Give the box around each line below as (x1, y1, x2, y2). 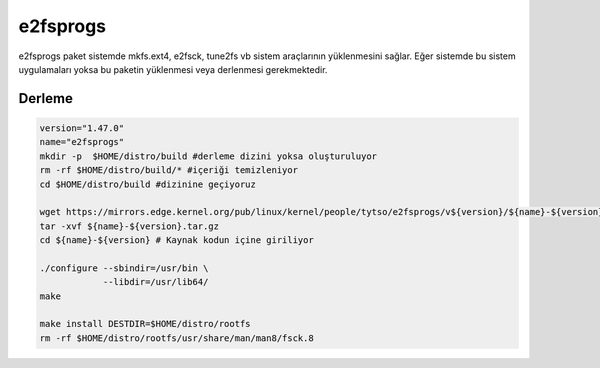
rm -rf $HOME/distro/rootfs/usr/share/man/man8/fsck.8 (39, 332, 314, 344)
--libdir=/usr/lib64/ (102, 276, 209, 288)
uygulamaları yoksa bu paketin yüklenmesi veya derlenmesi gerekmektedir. (18, 63, 328, 75)
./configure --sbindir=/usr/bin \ (39, 262, 209, 274)
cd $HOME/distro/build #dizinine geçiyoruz (39, 178, 257, 190)
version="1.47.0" (39, 122, 125, 134)
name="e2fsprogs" (39, 136, 125, 148)
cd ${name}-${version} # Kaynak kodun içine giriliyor (39, 235, 314, 246)
